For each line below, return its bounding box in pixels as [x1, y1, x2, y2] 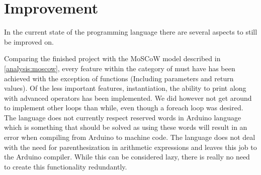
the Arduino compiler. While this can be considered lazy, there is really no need [4, 151, 250, 162]
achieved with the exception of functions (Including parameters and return [4, 73, 234, 83]
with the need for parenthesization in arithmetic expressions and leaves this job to [4, 141, 257, 152]
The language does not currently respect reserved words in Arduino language [4, 112, 241, 122]
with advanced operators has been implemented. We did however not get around [4, 92, 252, 103]
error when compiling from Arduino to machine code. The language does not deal [4, 132, 255, 142]
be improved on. [4, 36, 54, 47]
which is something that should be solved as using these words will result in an [4, 122, 247, 132]
